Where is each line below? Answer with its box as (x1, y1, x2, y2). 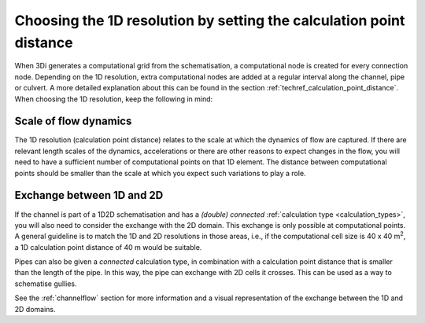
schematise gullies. (14, 279, 78, 288)
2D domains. (14, 304, 56, 314)
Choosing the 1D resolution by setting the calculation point (14, 12, 405, 29)
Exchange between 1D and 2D (14, 189, 164, 202)
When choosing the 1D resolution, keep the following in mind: (14, 94, 213, 104)
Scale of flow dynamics (14, 115, 132, 128)
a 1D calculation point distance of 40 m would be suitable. (14, 242, 202, 251)
